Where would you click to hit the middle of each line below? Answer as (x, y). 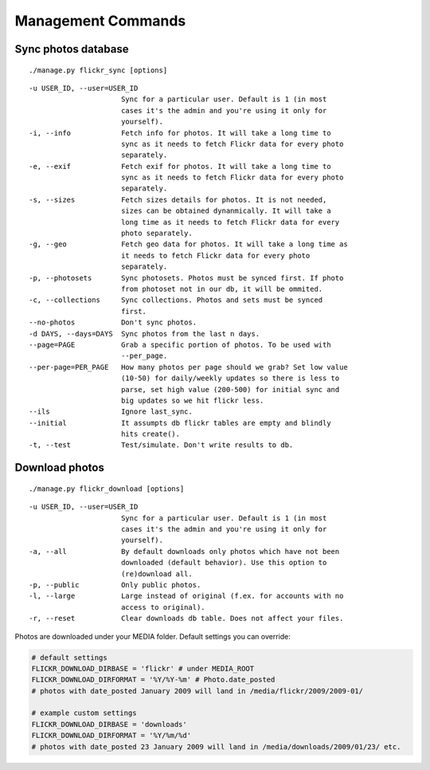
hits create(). (150, 434)
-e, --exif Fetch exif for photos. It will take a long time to (180, 166)
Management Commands (100, 21)
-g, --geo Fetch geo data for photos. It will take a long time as (188, 244)
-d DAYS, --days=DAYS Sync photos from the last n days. (145, 334)
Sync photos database (72, 49)
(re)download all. (156, 574)
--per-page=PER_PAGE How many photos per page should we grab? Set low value (188, 367)
